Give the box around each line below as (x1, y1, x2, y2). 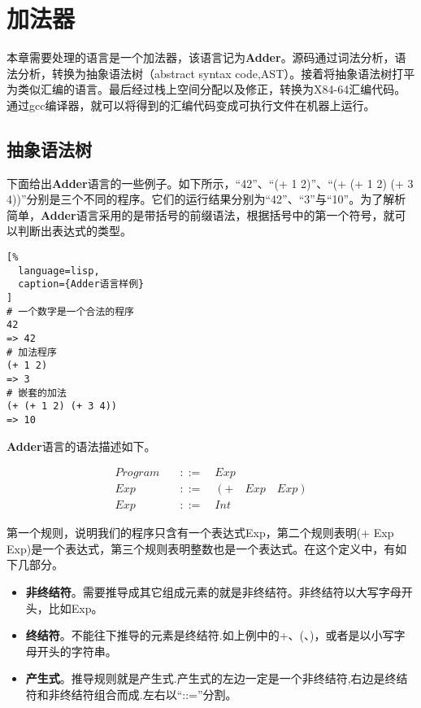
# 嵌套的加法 (7, 387, 67, 399)
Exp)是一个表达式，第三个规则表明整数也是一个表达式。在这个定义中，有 (7, 540, 396, 557)
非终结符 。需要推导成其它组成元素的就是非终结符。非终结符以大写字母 (25, 583, 401, 601)
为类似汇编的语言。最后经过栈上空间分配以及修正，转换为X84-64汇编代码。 (7, 81, 406, 98)
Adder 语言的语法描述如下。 (7, 437, 156, 454)
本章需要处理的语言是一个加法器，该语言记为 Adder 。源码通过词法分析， (7, 49, 395, 66)
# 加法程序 (7, 346, 57, 358)
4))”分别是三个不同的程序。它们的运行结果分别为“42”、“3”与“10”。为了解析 (7, 190, 406, 208)
